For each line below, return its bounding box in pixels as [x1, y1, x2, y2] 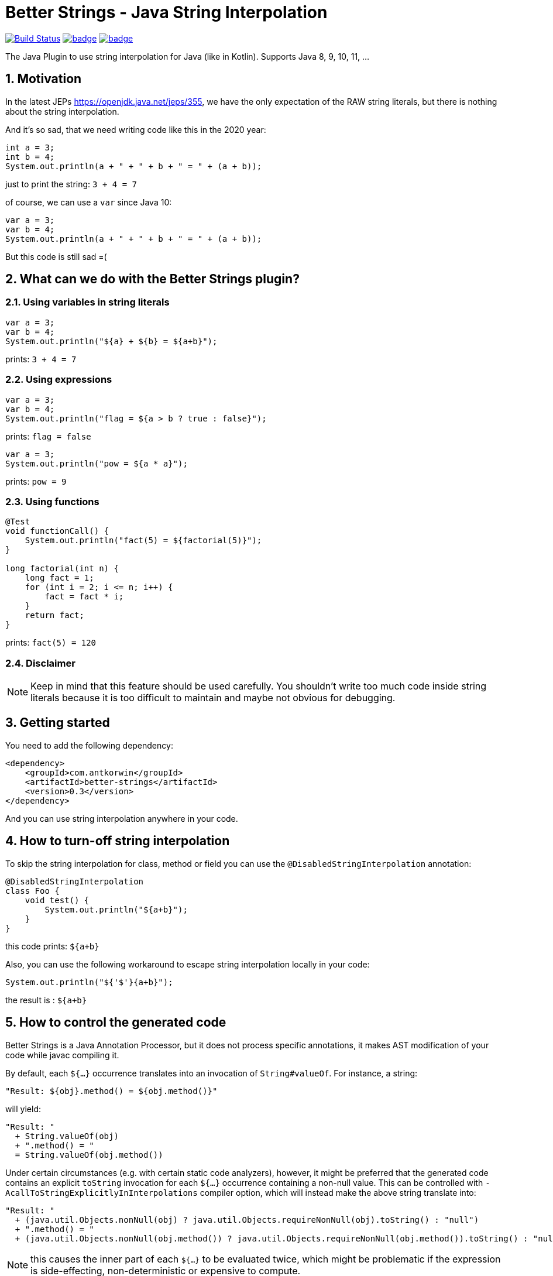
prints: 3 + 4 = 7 [5, 354, 77, 364]
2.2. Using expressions [5, 373, 112, 386]
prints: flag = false [5, 431, 91, 441]
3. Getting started [5, 715, 110, 730]
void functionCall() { [5, 526, 109, 536]
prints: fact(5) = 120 [5, 637, 97, 648]
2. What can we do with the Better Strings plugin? [5, 272, 300, 287]
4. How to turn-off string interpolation [5, 833, 230, 849]
